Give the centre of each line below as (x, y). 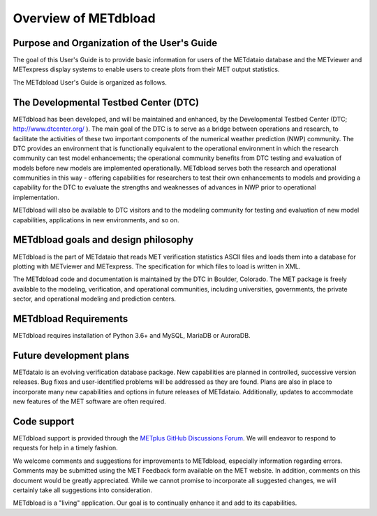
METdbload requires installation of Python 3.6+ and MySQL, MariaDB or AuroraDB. (132, 336)
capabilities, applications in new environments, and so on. (96, 220)
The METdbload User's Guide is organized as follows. (90, 82)
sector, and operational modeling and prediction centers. (95, 299)
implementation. (36, 197)
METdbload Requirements (71, 318)
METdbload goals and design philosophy (103, 240)
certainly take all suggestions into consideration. (83, 490)
